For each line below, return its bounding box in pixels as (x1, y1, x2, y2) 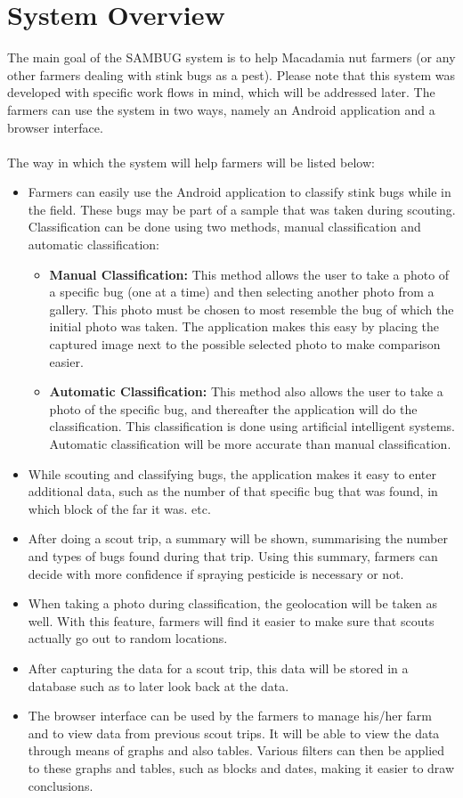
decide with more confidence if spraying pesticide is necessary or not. (28, 564, 404, 582)
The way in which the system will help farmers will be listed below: (7, 152, 375, 171)
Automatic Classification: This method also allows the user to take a (49, 382, 443, 401)
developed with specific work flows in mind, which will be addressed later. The (7, 83, 435, 102)
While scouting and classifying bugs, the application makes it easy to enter (28, 464, 437, 483)
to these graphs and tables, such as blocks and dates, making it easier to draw (28, 758, 455, 777)
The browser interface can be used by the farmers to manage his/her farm (28, 706, 433, 725)
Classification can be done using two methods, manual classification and (28, 217, 421, 236)
